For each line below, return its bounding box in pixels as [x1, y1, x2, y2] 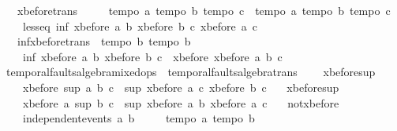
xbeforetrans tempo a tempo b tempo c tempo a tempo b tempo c [17, 2, 391, 18]
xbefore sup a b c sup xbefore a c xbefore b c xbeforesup [22, 78, 339, 95]
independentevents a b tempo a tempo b [22, 110, 255, 126]
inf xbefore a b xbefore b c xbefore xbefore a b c [22, 48, 283, 64]
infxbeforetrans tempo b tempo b [17, 33, 191, 49]
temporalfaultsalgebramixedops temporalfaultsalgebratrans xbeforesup [6, 64, 376, 80]
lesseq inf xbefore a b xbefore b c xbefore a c [22, 17, 258, 34]
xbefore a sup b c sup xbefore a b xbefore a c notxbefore [22, 94, 339, 111]
